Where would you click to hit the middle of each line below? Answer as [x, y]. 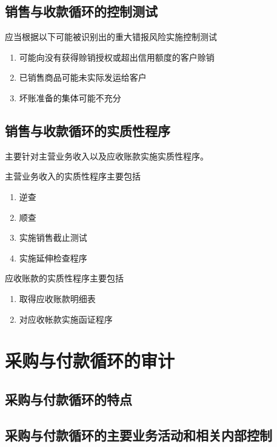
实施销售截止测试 [53, 237]
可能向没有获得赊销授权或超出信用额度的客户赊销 [117, 57]
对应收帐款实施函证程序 [66, 319]
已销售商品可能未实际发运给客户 [83, 77]
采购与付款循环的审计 [90, 361]
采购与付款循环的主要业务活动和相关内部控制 [138, 435]
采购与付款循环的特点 [68, 399]
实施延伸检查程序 [53, 257]
